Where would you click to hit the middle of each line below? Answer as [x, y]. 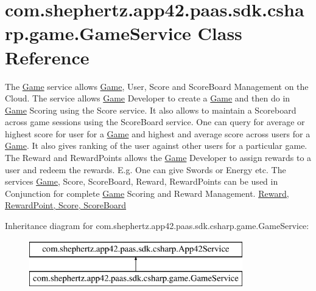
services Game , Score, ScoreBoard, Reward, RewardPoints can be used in [142, 181]
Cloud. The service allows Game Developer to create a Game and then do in [148, 98]
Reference [47, 57]
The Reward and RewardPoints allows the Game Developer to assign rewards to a [158, 158]
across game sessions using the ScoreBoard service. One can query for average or [155, 122]
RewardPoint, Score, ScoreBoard [66, 205]
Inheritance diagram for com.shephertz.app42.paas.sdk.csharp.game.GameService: [157, 226]
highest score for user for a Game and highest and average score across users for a [158, 133]
